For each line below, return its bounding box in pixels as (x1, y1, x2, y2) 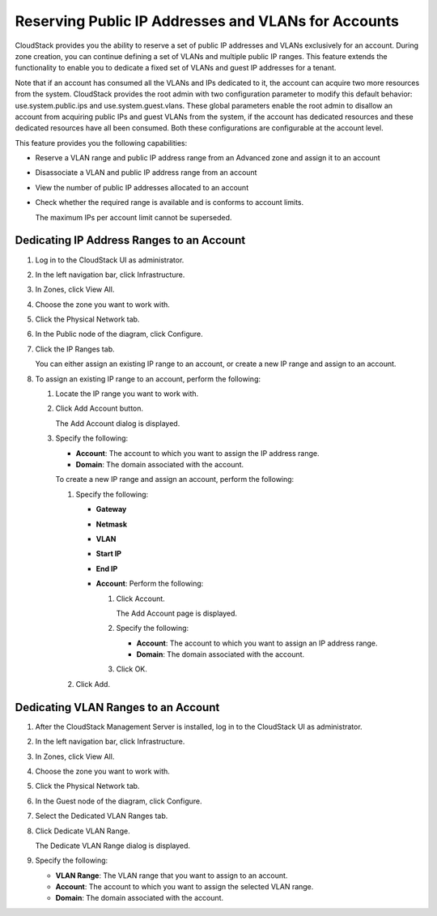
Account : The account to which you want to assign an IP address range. (136, 638, 378, 648)
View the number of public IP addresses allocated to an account (35, 182, 249, 192)
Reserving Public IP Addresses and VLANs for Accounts (15, 12, 400, 30)
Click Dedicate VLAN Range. (35, 826, 130, 836)
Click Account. (116, 594, 165, 603)
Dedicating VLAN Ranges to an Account (15, 701, 220, 714)
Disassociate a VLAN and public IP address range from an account (35, 168, 257, 177)
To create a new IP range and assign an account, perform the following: (55, 475, 295, 484)
